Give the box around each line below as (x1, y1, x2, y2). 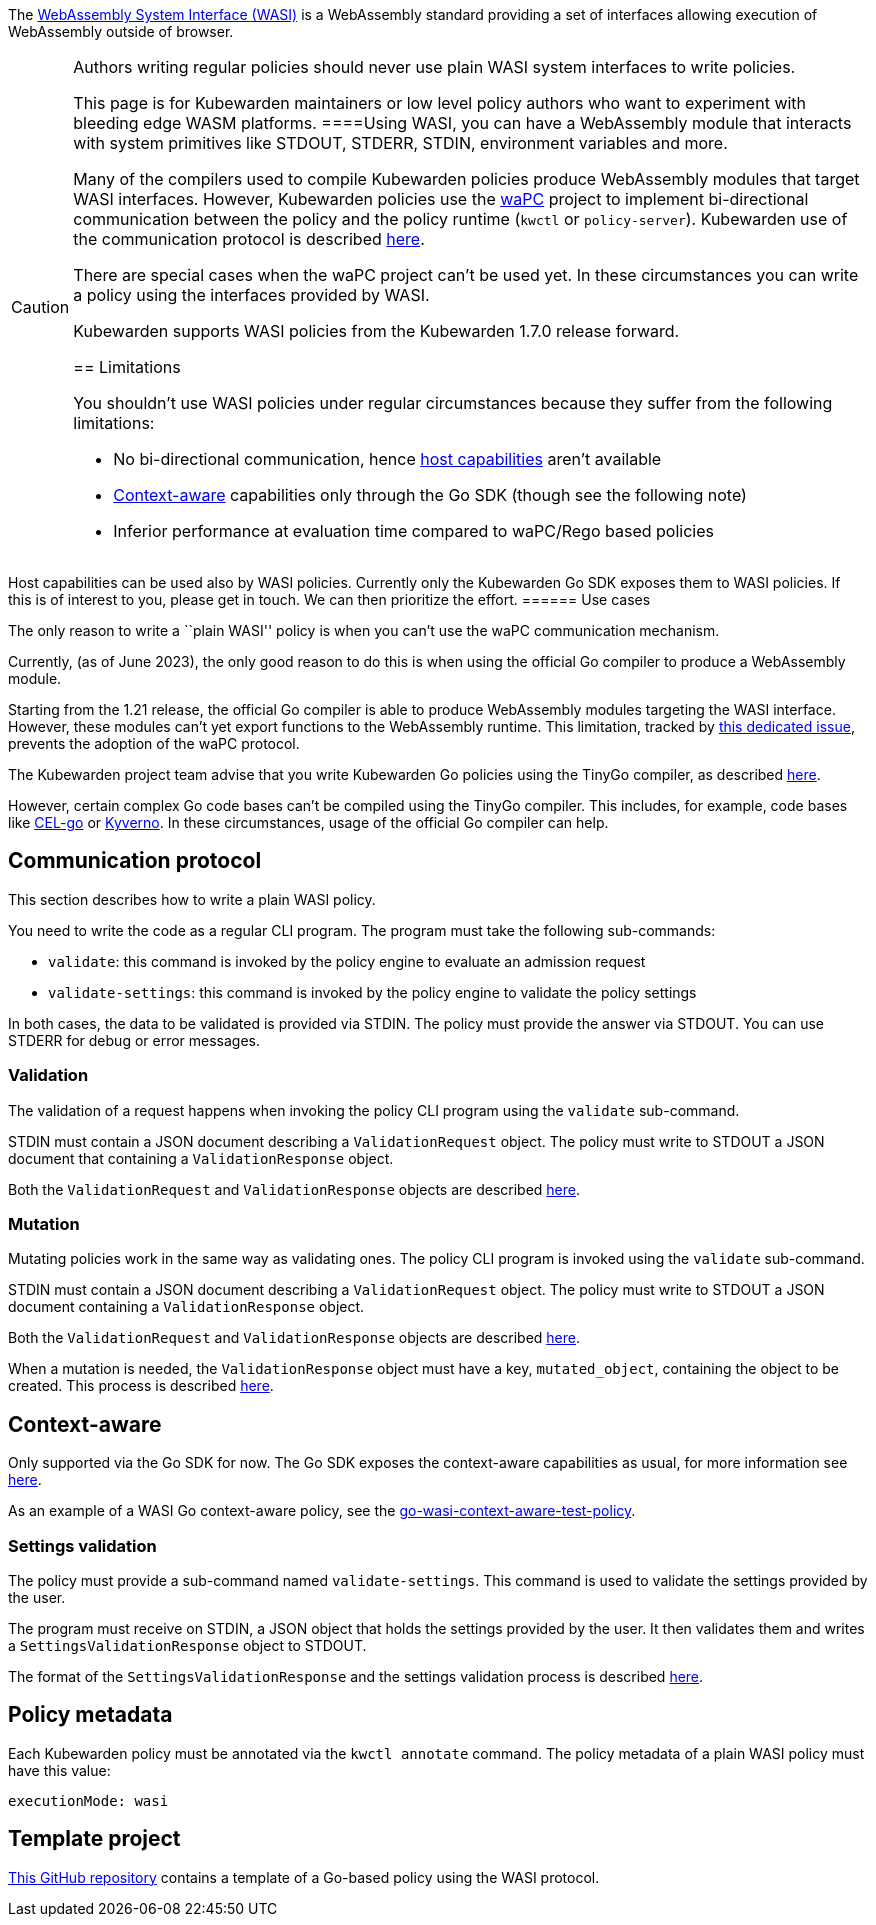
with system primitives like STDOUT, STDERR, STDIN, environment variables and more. (73, 133, 728, 153)
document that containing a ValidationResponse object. (8, 1149, 394, 1167)
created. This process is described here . (8, 1377, 274, 1395)
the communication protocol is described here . (73, 229, 425, 249)
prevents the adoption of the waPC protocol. (8, 735, 300, 752)
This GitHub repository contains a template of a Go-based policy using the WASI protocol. (8, 1868, 600, 1886)
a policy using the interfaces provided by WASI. (73, 285, 430, 305)
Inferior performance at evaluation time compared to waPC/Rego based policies (113, 521, 714, 541)
